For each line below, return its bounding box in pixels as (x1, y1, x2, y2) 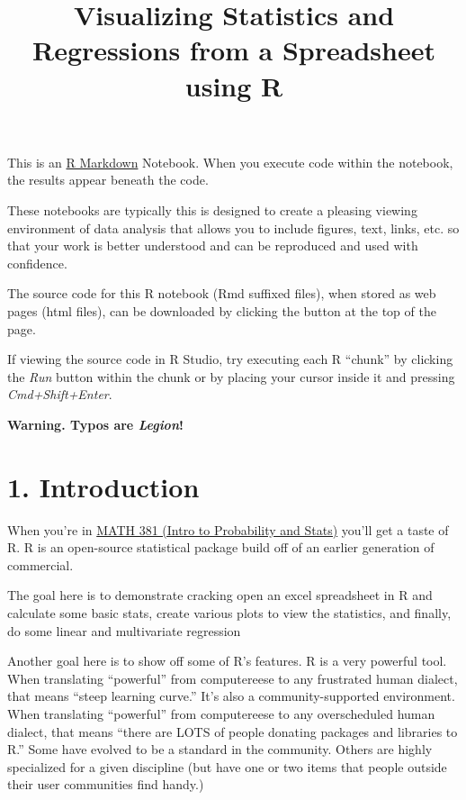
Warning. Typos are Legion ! (7, 414, 184, 433)
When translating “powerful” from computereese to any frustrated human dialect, (7, 668, 458, 687)
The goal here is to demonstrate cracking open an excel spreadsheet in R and (7, 586, 433, 605)
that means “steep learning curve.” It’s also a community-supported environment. (7, 686, 455, 705)
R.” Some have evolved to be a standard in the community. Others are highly (7, 740, 433, 759)
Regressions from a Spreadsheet (32, 32, 435, 68)
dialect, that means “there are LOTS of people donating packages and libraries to (7, 722, 458, 741)
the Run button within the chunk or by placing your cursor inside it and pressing (7, 367, 455, 386)
